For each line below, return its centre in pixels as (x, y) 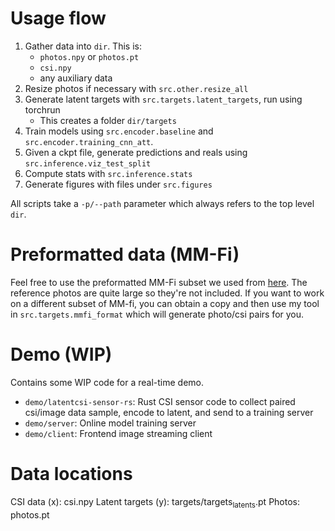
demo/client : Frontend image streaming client (118, 433)
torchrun (42, 109)
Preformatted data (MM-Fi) (125, 254)
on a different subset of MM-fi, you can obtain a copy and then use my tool (165, 303)
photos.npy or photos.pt (89, 56)
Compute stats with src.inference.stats (108, 173)
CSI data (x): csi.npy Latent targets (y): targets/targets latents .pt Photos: (155, 502)
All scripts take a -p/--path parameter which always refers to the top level (162, 203)
